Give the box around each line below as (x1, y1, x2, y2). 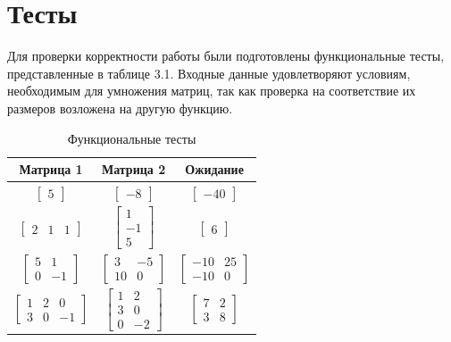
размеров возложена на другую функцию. (7, 98, 233, 117)
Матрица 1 (19, 160, 83, 179)
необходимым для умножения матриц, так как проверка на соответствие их (7, 81, 416, 100)
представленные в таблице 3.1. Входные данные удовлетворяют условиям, (7, 63, 411, 82)
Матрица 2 (101, 160, 166, 179)
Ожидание (185, 160, 244, 179)
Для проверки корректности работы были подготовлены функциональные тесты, (7, 46, 445, 65)
